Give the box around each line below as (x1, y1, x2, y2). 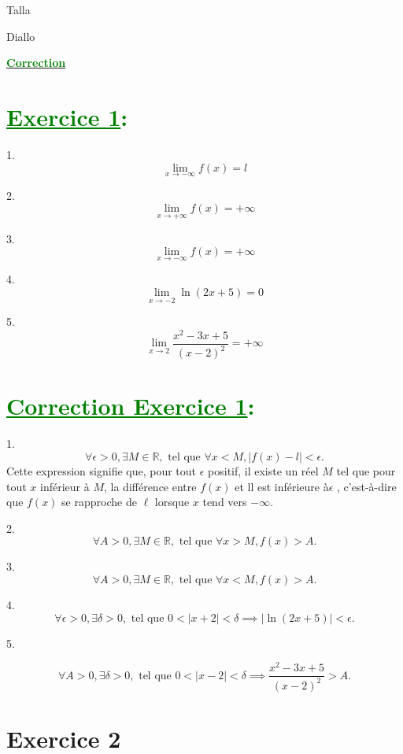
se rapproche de (61, 493, 137, 510)
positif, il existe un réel (208, 462, 319, 479)
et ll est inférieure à (235, 478, 329, 494)
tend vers (202, 493, 247, 510)
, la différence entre (103, 478, 197, 494)
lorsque (154, 493, 190, 510)
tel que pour (336, 462, 396, 479)
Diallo (6, 28, 35, 44)
